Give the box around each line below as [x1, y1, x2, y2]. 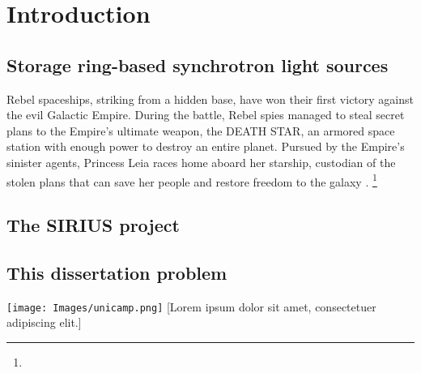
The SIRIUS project [6, 212, 180, 238]
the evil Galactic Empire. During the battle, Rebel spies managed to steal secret [6, 106, 405, 123]
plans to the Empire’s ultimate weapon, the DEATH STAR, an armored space [6, 122, 395, 139]
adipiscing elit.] [6, 314, 82, 331]
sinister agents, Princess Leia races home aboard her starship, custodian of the [6, 153, 396, 170]
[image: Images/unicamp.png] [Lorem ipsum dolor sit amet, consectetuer [6, 298, 376, 315]
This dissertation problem [6, 259, 228, 285]
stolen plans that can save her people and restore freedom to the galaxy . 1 [6, 170, 377, 190]
